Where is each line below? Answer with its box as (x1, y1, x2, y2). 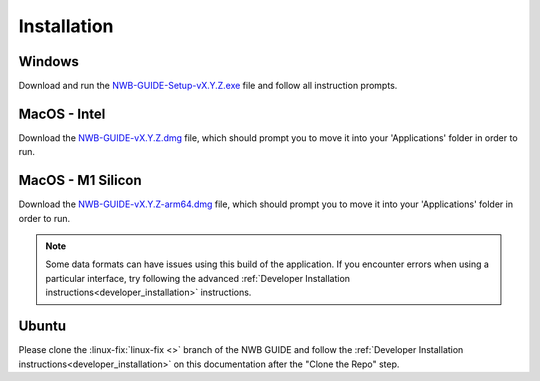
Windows (18, 53, 79, 70)
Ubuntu (18, 318, 67, 335)
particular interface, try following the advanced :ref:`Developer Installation (45, 272, 350, 284)
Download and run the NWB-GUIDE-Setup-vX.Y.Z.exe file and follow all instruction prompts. (18, 80, 398, 92)
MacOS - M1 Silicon (18, 172, 142, 189)
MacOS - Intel (18, 105, 106, 122)
